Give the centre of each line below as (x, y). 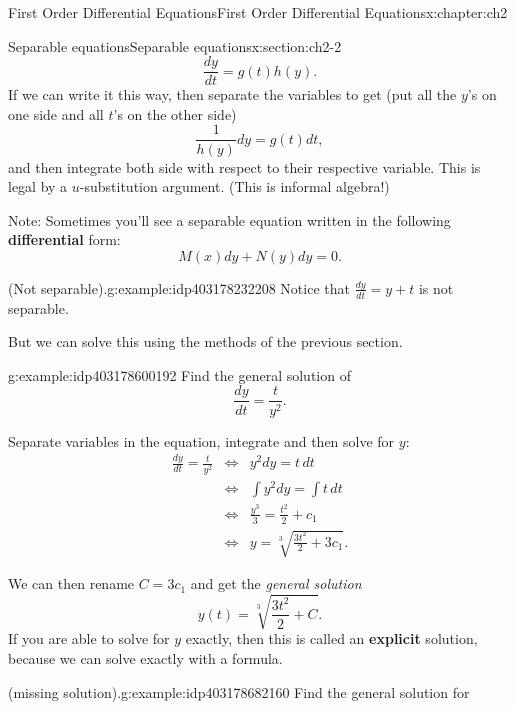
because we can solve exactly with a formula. (145, 657)
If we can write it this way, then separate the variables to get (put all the (232, 94)
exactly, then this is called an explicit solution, (331, 638)
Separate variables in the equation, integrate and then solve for (201, 440)
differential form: (64, 239)
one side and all (56, 113)
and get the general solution (276, 583)
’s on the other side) (175, 113)
